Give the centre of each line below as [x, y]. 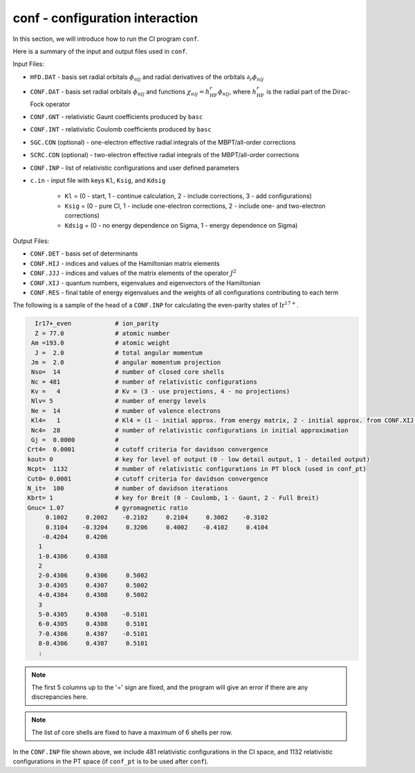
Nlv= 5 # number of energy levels [119, 401]
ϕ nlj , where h [238, 92]
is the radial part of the [299, 91]
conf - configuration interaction [105, 18]
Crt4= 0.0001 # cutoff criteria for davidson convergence [148, 450]
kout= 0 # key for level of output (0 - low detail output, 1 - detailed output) [199, 459]
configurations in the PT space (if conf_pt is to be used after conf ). [111, 761]
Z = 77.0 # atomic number [102, 333]
